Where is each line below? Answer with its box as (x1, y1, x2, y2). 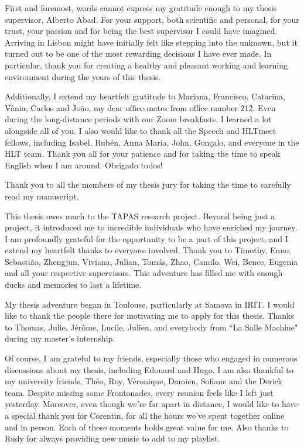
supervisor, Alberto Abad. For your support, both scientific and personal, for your (5, 13, 299, 25)
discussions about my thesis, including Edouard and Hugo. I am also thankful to (5, 363, 293, 375)
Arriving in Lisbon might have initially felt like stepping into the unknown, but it (5, 36, 298, 48)
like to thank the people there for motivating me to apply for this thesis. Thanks (5, 309, 294, 322)
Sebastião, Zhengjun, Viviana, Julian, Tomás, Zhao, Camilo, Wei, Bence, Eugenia (5, 255, 298, 267)
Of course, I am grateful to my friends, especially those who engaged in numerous (5, 352, 298, 364)
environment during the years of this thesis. (5, 70, 161, 82)
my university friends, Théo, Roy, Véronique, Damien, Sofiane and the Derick (5, 375, 282, 387)
